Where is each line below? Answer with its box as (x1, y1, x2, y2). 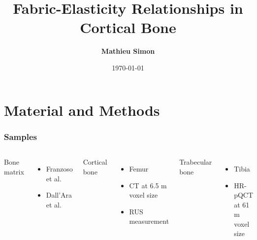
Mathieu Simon (101, 46, 155, 56)
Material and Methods (4, 100, 160, 120)
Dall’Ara (46, 190, 72, 200)
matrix (4, 166, 24, 176)
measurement (129, 216, 169, 226)
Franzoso (46, 163, 73, 173)
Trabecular (179, 156, 212, 167)
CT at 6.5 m (129, 180, 167, 190)
